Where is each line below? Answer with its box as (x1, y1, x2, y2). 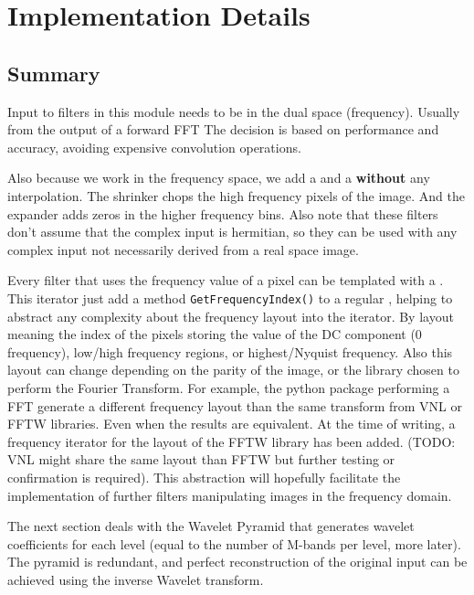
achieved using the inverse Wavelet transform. (7, 569, 264, 589)
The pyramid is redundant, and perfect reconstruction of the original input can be (7, 552, 468, 571)
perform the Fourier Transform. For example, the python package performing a (7, 377, 450, 397)
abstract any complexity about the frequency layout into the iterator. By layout (7, 306, 454, 325)
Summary (7, 58, 100, 87)
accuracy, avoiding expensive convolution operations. (7, 137, 301, 156)
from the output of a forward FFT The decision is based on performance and (7, 120, 439, 139)
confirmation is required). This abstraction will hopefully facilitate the (7, 467, 401, 486)
